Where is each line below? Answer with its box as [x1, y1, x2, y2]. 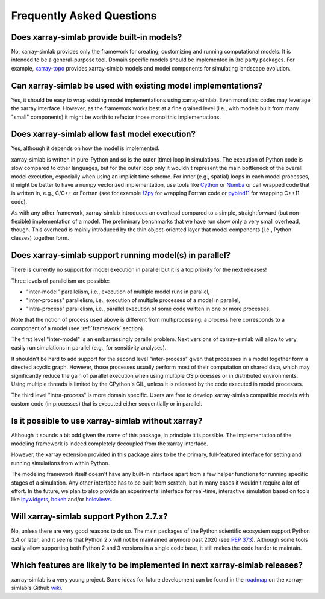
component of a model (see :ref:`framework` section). [11, 324, 144, 331]
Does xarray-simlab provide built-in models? [11, 32, 182, 42]
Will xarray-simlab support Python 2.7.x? [11, 512, 168, 522]
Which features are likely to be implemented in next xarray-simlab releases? [11, 560, 303, 570]
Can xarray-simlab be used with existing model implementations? [11, 80, 263, 90]
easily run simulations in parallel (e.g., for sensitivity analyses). [11, 344, 167, 351]
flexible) [11, 218, 31, 225]
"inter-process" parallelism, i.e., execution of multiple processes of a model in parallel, [26, 296, 240, 304]
